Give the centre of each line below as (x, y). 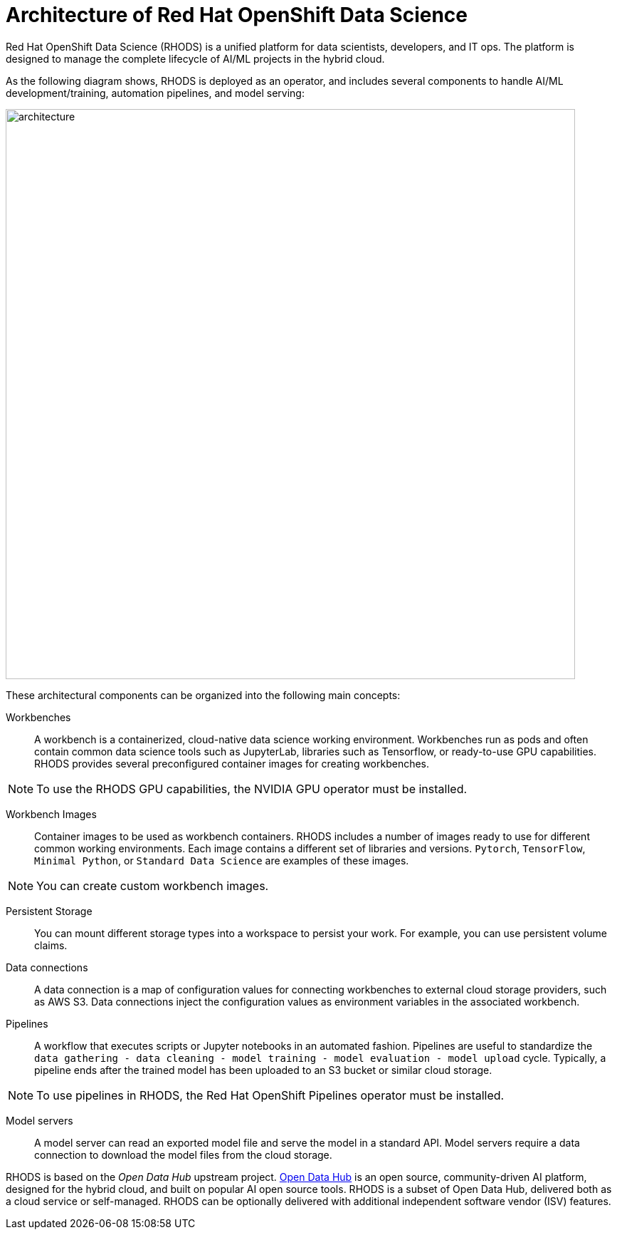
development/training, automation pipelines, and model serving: (155, 93)
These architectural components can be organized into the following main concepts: (203, 695)
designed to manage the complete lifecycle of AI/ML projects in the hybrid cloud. (195, 58)
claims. (51, 945)
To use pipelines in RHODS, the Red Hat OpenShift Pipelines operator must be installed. (270, 1095)
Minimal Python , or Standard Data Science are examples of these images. (222, 860)
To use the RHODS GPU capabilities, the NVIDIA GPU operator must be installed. (252, 789)
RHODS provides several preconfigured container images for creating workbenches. (232, 763)
